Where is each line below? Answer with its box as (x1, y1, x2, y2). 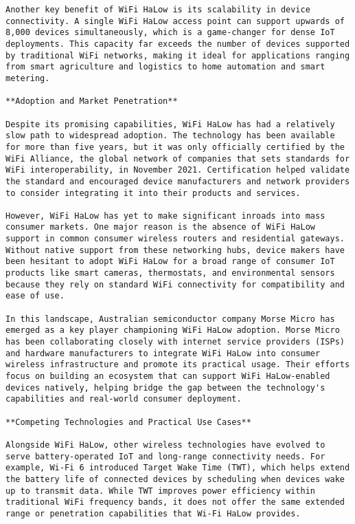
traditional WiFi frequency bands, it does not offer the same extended (5, 497, 345, 507)
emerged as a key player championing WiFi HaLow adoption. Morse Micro (5, 325, 340, 336)
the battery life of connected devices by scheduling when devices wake (5, 474, 345, 484)
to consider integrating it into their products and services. (5, 188, 301, 198)
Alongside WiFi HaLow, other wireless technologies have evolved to (5, 439, 325, 450)
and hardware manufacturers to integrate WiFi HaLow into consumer (5, 348, 321, 358)
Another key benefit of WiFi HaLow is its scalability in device (5, 5, 310, 14)
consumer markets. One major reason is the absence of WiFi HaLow (5, 222, 316, 232)
